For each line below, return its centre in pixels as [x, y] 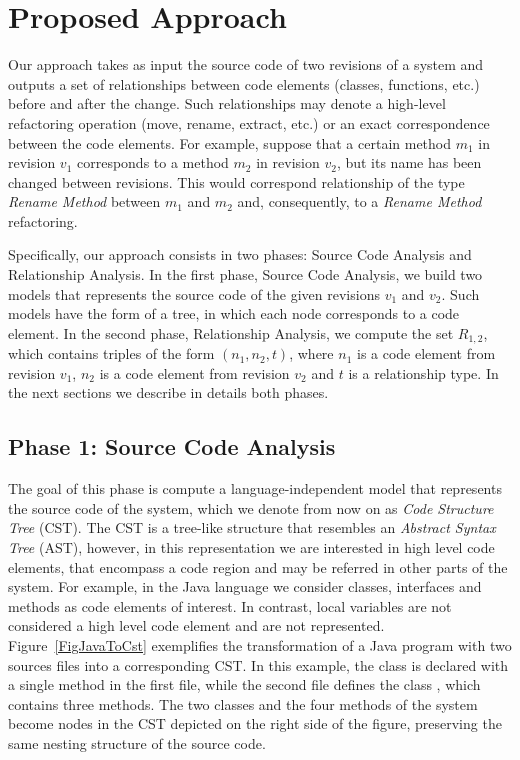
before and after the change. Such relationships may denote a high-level [227, 103]
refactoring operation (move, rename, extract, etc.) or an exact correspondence [249, 122]
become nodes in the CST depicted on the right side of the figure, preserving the [255, 723]
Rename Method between [84, 201]
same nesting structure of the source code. [137, 743]
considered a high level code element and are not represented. [196, 625]
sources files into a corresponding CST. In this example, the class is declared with [258, 664]
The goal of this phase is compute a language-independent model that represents [255, 488]
